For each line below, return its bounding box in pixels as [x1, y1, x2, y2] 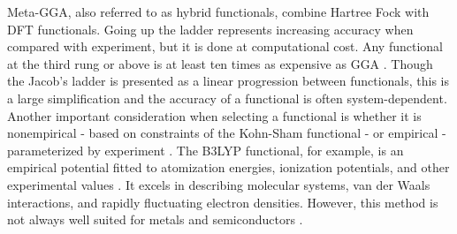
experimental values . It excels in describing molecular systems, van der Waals [7, 175, 430, 193]
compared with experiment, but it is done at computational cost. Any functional [7, 37, 443, 56]
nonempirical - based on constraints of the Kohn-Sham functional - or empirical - [7, 124, 446, 142]
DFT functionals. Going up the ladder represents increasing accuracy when [7, 19, 414, 38]
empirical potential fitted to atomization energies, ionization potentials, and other [7, 158, 450, 177]
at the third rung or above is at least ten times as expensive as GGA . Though [7, 54, 433, 72]
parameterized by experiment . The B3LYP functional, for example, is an [7, 140, 404, 159]
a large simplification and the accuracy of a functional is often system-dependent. [7, 88, 447, 107]
